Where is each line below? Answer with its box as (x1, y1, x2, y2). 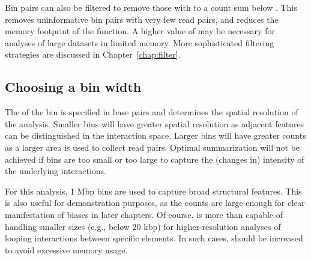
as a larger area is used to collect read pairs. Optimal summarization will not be (5, 141, 300, 153)
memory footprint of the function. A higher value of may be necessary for (5, 25, 275, 37)
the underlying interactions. (5, 165, 106, 177)
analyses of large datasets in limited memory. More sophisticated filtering (5, 36, 274, 49)
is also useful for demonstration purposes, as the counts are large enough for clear (5, 196, 305, 209)
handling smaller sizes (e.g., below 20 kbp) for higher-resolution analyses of (5, 220, 281, 232)
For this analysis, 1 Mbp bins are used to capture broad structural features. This (5, 184, 302, 197)
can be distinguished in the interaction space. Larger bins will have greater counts (5, 129, 306, 142)
